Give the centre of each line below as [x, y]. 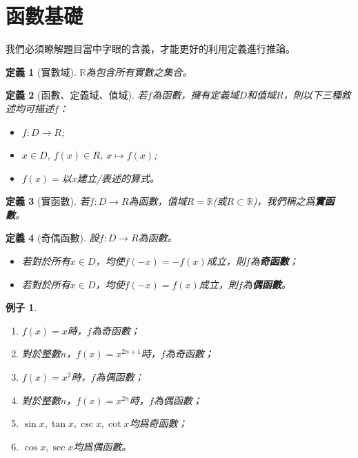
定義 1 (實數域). [41, 71]
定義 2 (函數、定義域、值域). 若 [77, 95]
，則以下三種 [312, 95]
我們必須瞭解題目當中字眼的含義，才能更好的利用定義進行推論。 [150, 49]
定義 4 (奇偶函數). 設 [52, 238]
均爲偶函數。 [102, 446]
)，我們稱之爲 [284, 201]
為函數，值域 [158, 201]
